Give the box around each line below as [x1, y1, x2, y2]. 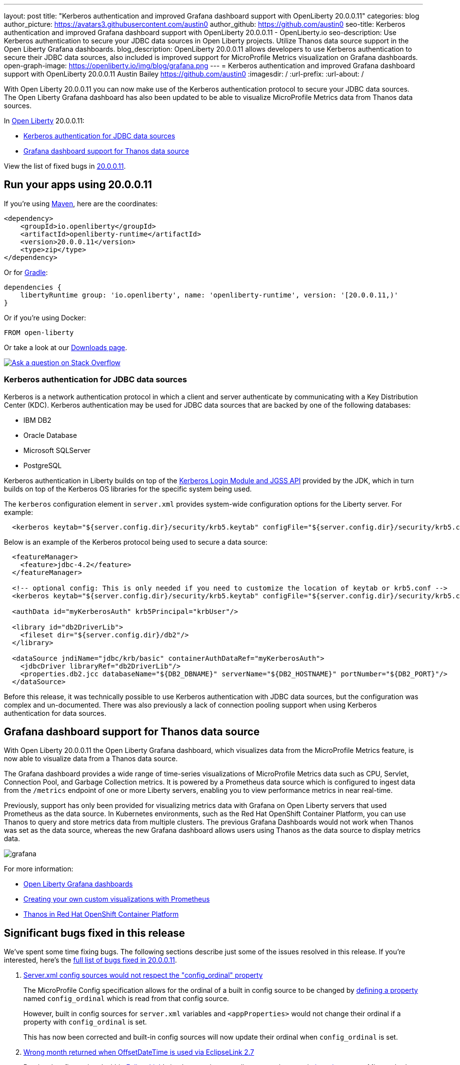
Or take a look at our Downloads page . [4, 343, 127, 352]
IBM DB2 [23, 415, 52, 424]
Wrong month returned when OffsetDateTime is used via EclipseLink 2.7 [23, 1048, 254, 1057]
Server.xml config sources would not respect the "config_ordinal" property [23, 971, 263, 980]
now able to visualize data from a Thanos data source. [4, 754, 178, 763]
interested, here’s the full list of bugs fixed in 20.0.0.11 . [4, 956, 177, 965]
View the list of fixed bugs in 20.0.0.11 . [4, 162, 126, 170]
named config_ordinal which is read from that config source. [23, 994, 229, 1003]
